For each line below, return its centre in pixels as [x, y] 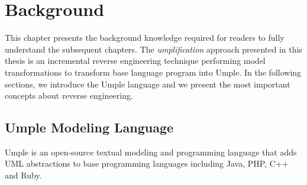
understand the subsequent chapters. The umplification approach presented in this [153, 49]
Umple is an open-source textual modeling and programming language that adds [151, 152]
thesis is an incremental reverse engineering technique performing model [135, 61]
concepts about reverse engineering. [69, 95]
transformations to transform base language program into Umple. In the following [153, 72]
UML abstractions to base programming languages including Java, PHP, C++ [147, 163]
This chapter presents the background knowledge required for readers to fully [145, 38]
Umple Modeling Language [89, 127]
